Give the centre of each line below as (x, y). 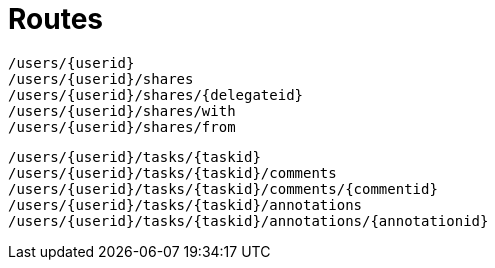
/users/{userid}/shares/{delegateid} (156, 94)
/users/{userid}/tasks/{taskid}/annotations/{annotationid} (248, 220)
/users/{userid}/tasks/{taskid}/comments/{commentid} (223, 188)
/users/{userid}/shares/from (122, 126)
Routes (55, 19)
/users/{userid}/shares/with (122, 110)
